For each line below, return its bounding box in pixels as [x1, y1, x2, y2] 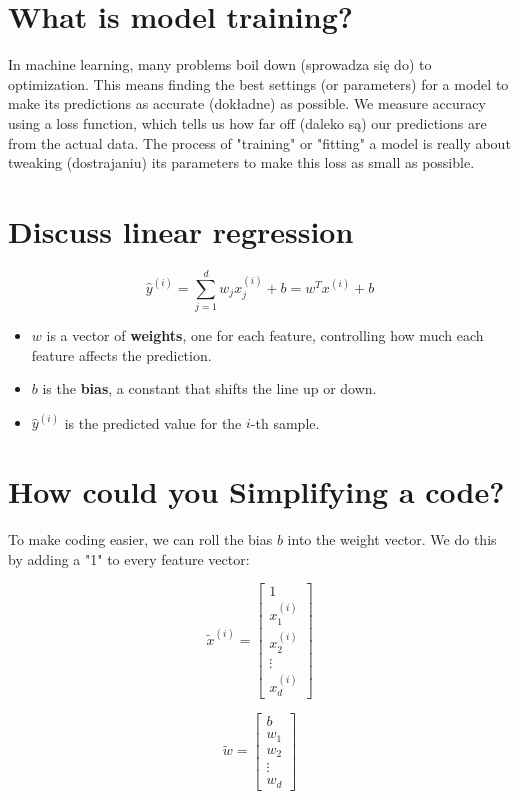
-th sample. [250, 412, 320, 433]
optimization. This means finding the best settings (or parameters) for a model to [8, 73, 509, 94]
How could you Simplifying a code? [8, 471, 505, 512]
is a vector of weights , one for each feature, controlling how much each [46, 324, 484, 345]
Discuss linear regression [8, 210, 354, 251]
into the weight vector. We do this [287, 529, 497, 550]
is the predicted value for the [64, 412, 242, 433]
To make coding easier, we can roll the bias [8, 529, 273, 550]
